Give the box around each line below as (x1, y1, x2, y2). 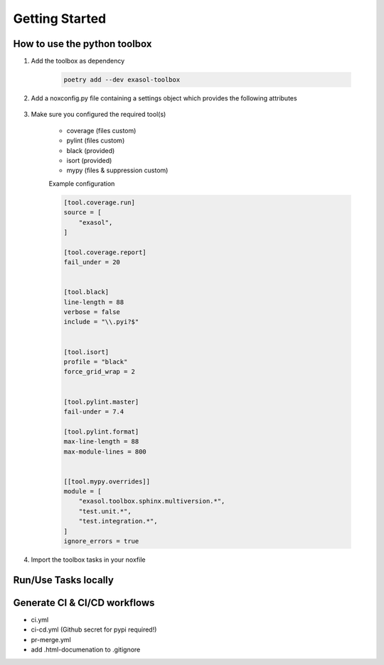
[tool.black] (63, 288, 110, 296)
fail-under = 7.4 (63, 407, 124, 416)
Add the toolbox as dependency (31, 57, 125, 66)
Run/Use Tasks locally (13, 574, 114, 586)
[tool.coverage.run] (63, 198, 135, 206)
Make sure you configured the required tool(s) (31, 110, 166, 119)
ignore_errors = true (63, 538, 139, 545)
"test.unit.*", (78, 507, 132, 515)
